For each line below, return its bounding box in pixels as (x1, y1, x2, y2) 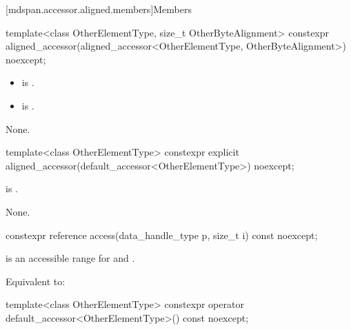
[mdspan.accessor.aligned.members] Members (6, 2, 192, 16)
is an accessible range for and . (6, 251, 135, 265)
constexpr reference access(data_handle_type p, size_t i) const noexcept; (6, 227, 318, 242)
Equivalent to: (6, 274, 66, 288)
